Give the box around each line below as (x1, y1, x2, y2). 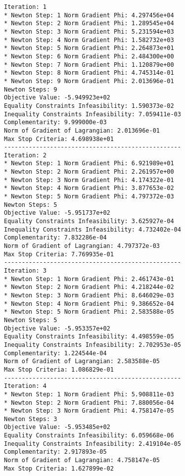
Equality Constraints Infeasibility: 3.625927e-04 (4, 218, 174, 225)
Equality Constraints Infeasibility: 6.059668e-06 (4, 432, 174, 439)
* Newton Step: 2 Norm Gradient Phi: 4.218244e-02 (4, 284, 174, 291)
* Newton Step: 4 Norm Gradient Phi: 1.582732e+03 (4, 36, 174, 44)
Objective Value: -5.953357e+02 (4, 325, 110, 332)
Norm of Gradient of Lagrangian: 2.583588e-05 (4, 358, 160, 365)
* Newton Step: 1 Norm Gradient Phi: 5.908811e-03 (4, 390, 174, 398)
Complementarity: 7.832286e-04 (4, 234, 107, 241)
